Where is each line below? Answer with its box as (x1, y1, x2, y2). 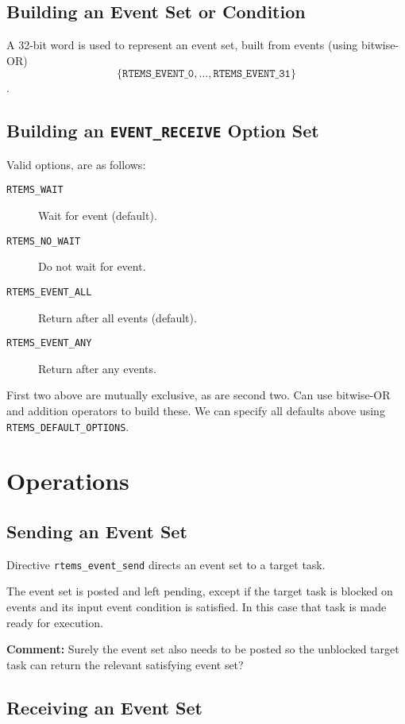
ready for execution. (6, 614, 103, 630)
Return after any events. (38, 360, 156, 376)
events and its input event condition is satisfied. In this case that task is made (6, 599, 387, 615)
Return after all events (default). (38, 309, 197, 325)
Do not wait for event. (38, 258, 146, 275)
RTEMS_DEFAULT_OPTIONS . (6, 418, 129, 434)
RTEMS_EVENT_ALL (6, 286, 92, 298)
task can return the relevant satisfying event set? (6, 656, 244, 672)
